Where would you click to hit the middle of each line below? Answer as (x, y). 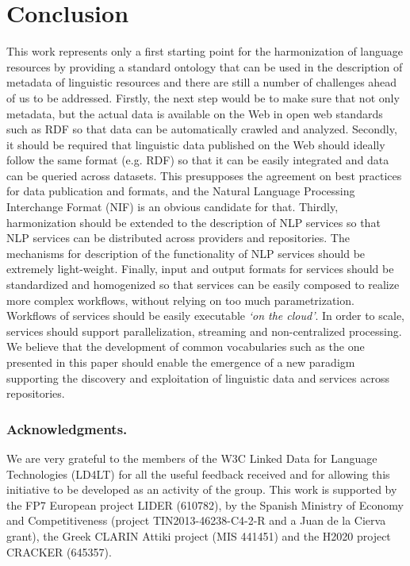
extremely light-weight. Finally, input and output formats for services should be (200, 269)
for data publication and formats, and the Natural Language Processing (181, 191)
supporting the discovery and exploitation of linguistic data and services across (198, 377)
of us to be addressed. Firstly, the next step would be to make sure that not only (203, 97)
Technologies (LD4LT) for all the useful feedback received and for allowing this (198, 474)
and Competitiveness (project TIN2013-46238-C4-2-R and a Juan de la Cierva (196, 520)
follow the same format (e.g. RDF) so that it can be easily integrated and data (198, 160)
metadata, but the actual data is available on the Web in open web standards (195, 113)
